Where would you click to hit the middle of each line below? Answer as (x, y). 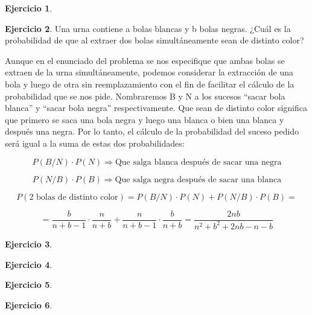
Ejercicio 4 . (29, 264)
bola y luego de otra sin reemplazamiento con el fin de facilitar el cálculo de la (150, 84)
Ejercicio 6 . (29, 304)
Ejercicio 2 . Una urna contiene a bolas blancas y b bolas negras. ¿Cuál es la (148, 28)
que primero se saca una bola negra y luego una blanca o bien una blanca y (145, 119)
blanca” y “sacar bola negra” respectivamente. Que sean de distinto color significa (156, 108)
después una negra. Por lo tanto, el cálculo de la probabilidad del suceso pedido (152, 131)
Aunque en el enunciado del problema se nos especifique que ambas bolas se (145, 60)
